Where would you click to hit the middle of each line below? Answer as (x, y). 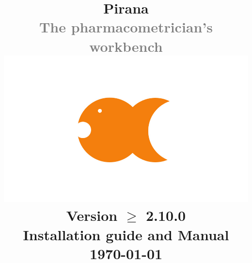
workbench (126, 46)
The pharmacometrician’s (126, 27)
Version (92, 215)
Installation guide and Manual (126, 234)
